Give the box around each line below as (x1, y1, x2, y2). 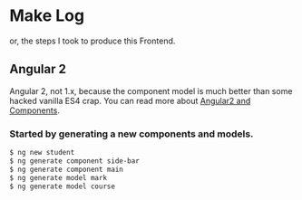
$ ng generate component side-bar (9, 156, 141, 166)
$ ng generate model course (9, 182, 116, 191)
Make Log (9, 5, 84, 26)
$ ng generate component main (9, 165, 124, 174)
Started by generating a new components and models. (9, 128, 254, 140)
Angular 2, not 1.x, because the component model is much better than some (9, 85, 293, 96)
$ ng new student (9, 148, 75, 157)
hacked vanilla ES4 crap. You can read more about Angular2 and (9, 95, 251, 106)
